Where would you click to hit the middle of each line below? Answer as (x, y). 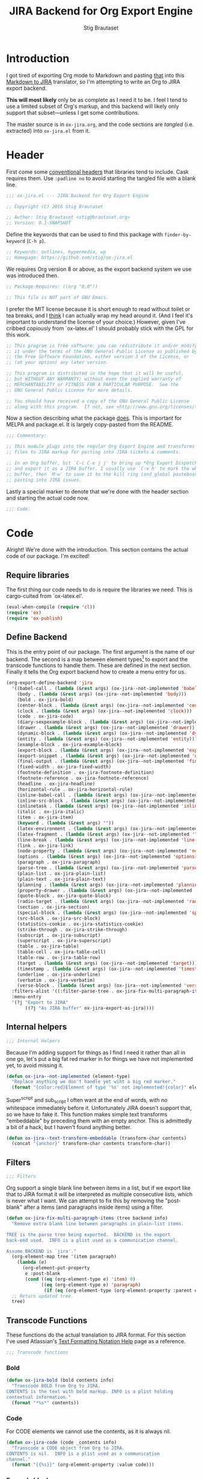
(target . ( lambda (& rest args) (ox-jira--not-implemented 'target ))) (107, 963)
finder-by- (178, 235)
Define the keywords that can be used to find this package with (85, 235)
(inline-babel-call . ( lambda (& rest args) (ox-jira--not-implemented (107, 795)
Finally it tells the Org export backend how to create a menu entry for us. (96, 672)
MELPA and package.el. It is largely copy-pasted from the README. (90, 425)
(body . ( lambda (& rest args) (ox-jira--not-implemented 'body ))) (102, 694)
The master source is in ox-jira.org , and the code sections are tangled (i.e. (100, 124)
